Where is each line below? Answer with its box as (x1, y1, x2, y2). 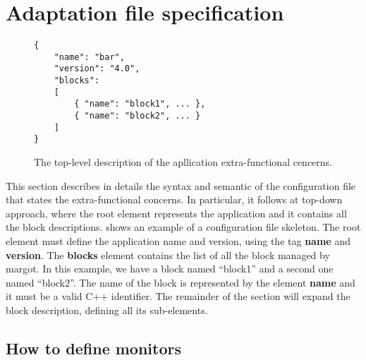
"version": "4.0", (54, 64, 140, 74)
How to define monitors (6, 337, 181, 359)
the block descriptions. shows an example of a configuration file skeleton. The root (6, 220, 361, 234)
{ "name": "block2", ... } (74, 111, 201, 121)
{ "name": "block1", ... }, (74, 99, 206, 109)
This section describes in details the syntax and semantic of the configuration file (6, 178, 356, 193)
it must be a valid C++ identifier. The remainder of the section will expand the (6, 289, 350, 304)
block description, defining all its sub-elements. (6, 302, 208, 317)
